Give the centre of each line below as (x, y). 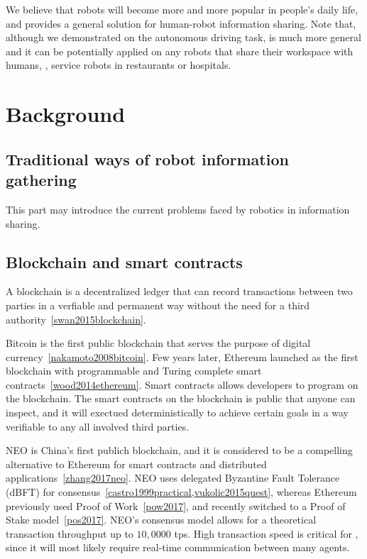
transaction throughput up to (70, 533)
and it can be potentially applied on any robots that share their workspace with (180, 51)
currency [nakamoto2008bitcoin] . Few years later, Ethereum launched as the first (182, 356)
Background (66, 114)
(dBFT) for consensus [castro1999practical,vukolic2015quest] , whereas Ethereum (181, 492)
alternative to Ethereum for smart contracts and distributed (136, 464)
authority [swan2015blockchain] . (76, 319)
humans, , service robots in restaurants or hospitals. (119, 65)
